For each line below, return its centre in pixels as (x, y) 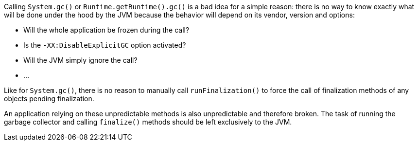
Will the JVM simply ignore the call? (80, 60)
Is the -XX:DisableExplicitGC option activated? (105, 45)
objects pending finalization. (49, 99)
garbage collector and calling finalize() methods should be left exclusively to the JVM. (148, 122)
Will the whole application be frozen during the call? (106, 30)
